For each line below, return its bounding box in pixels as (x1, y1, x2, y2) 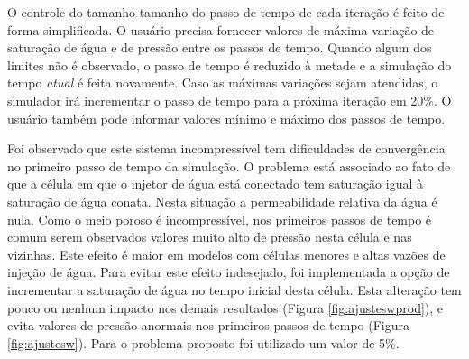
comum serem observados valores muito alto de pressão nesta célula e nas (7, 227, 412, 246)
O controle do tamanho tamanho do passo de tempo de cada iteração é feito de (7, 3, 445, 21)
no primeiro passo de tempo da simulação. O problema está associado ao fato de (7, 156, 451, 175)
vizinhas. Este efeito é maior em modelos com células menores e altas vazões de (7, 244, 446, 263)
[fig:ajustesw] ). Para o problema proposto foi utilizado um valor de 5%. (7, 333, 400, 352)
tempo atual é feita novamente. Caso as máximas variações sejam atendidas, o (7, 73, 438, 92)
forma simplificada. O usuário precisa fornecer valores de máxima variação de (7, 20, 435, 39)
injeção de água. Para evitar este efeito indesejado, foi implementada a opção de (7, 262, 450, 281)
